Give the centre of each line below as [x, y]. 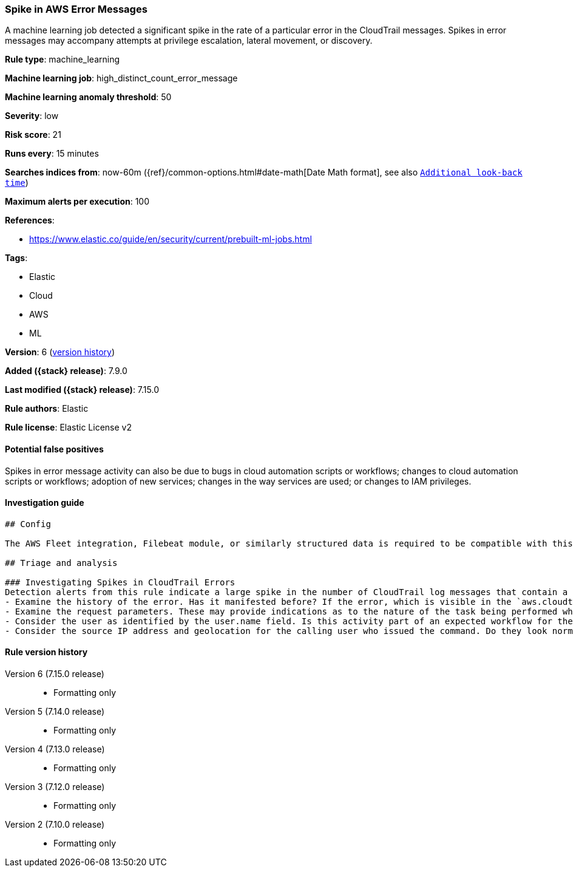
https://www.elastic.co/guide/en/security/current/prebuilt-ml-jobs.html [171, 239]
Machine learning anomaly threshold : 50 [88, 97]
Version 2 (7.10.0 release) [55, 825]
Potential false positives [54, 449]
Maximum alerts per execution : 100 [77, 202]
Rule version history [46, 652]
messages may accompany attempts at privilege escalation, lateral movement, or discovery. [189, 41]
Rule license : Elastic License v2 [68, 427]
